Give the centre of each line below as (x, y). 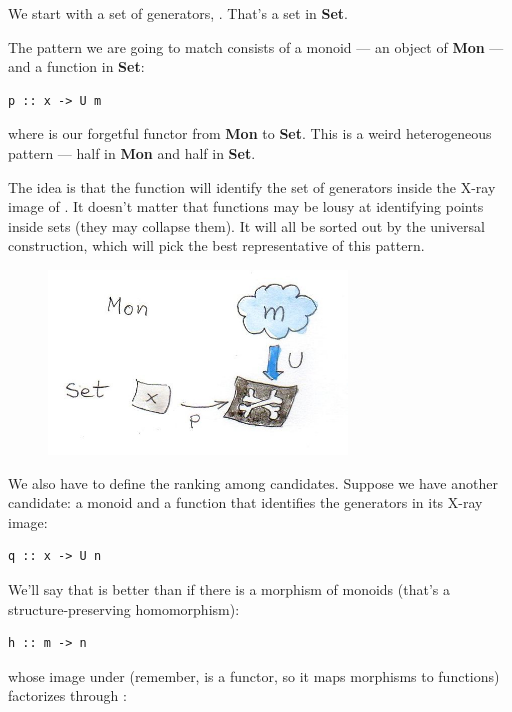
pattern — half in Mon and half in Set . (132, 152)
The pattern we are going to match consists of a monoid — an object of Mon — (256, 46)
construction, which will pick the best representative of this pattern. (216, 245)
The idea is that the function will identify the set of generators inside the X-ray (252, 186)
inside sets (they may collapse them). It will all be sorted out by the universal (246, 225)
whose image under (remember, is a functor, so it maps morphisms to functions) (254, 675)
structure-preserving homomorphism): (124, 608)
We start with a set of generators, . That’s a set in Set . (178, 13)
